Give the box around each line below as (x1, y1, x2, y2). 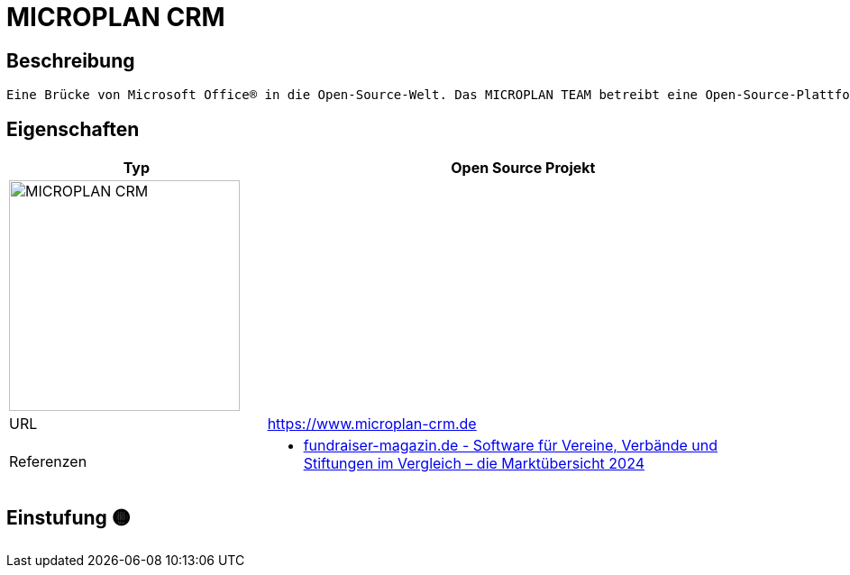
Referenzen (9, 452, 87, 471)
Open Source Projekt (451, 159, 596, 178)
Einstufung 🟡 (6, 507, 131, 530)
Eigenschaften (6, 117, 140, 141)
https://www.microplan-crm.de (267, 415, 477, 434)
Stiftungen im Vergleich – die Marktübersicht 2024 (303, 454, 645, 473)
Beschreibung (6, 49, 135, 72)
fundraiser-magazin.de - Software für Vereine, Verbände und (303, 436, 717, 455)
